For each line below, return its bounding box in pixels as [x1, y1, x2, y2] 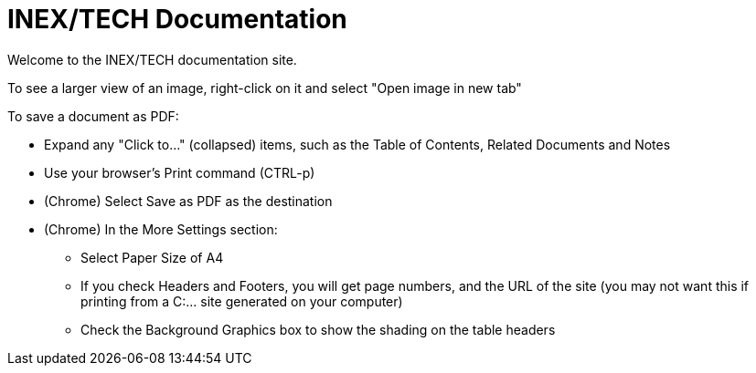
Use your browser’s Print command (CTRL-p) [44, 164, 315, 181]
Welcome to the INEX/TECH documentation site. [7, 51, 297, 67]
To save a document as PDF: [7, 108, 179, 124]
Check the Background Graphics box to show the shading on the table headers [80, 321, 556, 337]
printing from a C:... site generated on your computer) [80, 293, 403, 309]
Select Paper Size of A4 [80, 249, 224, 265]
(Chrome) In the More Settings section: [44, 221, 278, 237]
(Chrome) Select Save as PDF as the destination [44, 192, 333, 209]
